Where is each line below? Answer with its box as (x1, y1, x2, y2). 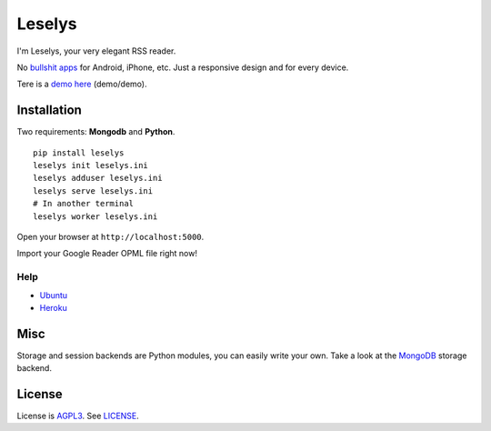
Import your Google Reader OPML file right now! (16, 248, 197, 259)
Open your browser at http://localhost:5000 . (16, 231, 205, 242)
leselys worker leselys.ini (33, 211, 158, 222)
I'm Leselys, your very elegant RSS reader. (16, 45, 176, 56)
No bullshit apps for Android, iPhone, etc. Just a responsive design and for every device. (16, 62, 349, 73)
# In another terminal (33, 198, 135, 209)
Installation (16, 103, 82, 118)
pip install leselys (33, 147, 125, 158)
